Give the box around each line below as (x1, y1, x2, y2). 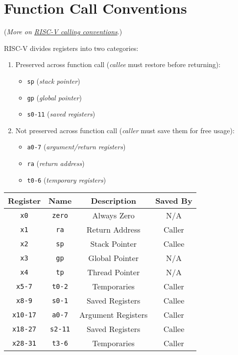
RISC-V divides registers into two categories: (4, 43, 139, 53)
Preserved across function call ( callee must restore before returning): (15, 59, 221, 70)
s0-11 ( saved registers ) (27, 109, 95, 119)
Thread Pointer (87, 266, 140, 278)
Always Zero (92, 210, 135, 221)
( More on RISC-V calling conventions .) (4, 26, 122, 37)
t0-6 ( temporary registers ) (27, 174, 106, 185)
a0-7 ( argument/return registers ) (27, 142, 126, 152)
